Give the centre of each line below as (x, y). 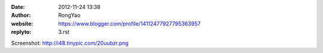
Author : (21, 15)
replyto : (21, 32)
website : (22, 23)
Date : (18, 7)
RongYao (69, 15)
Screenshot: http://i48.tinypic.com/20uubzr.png (70, 43)
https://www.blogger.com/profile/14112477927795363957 (129, 23)
